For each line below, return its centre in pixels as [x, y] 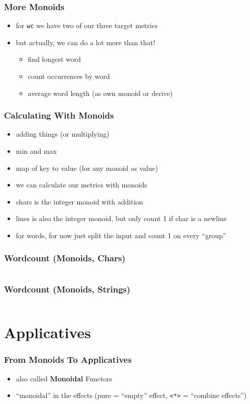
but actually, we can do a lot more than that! [86, 42]
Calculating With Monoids [59, 115]
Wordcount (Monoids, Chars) [65, 258]
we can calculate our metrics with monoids [81, 185]
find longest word [54, 59]
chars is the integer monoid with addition [79, 201]
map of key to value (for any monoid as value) [87, 168]
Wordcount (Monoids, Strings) [67, 289]
